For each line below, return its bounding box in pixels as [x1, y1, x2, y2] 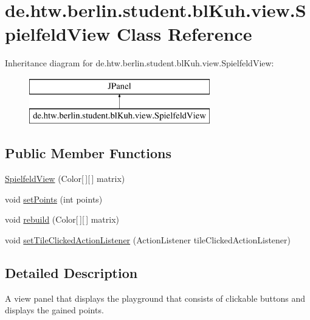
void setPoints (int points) [5, 192, 103, 205]
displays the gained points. [5, 304, 104, 316]
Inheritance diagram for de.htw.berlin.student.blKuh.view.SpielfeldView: [5, 57, 274, 69]
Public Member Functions [5, 144, 171, 162]
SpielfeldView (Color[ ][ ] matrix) [5, 172, 125, 185]
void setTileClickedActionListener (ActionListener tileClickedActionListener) [5, 234, 291, 246]
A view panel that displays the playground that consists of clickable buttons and [5, 291, 306, 304]
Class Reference [116, 21, 252, 46]
